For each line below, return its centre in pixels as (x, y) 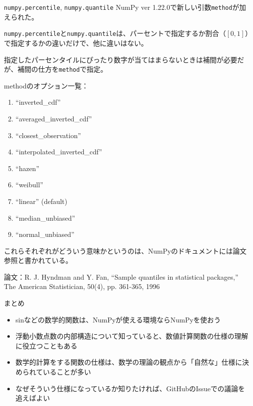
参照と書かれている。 (38, 260)
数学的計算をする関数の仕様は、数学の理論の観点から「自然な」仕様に (129, 362)
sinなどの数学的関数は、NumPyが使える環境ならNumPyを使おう (118, 319)
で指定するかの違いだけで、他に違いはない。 (76, 43)
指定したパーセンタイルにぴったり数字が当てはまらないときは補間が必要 (121, 59)
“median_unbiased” (45, 217)
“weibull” (29, 185)
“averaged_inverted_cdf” (54, 118)
